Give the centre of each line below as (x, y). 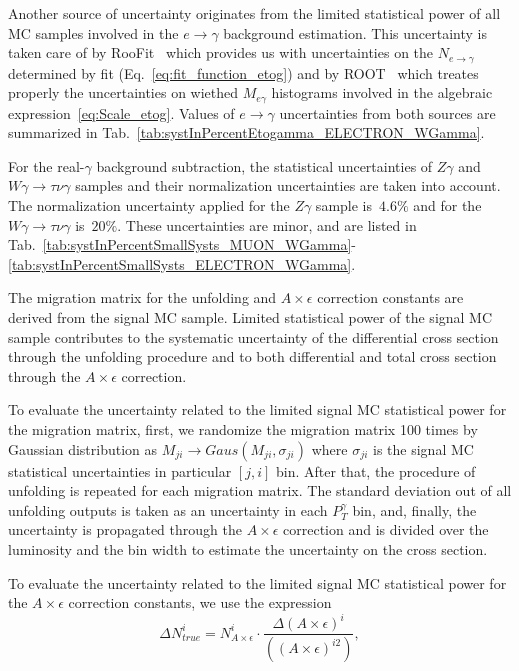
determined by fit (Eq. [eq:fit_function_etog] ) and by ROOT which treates (243, 72)
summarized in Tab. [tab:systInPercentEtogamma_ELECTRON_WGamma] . (246, 132)
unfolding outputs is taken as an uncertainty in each (168, 509)
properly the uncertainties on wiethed (123, 92)
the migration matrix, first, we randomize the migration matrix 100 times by (243, 429)
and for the (447, 205)
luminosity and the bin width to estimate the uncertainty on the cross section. (248, 548)
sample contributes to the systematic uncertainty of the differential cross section (253, 336)
